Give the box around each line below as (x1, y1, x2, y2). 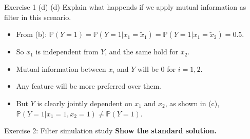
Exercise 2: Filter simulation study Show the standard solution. (4, 125, 217, 136)
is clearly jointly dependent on (37, 97, 132, 108)
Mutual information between (16, 63, 106, 74)
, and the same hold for (105, 46, 179, 57)
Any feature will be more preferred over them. (16, 81, 161, 91)
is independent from (35, 46, 99, 57)
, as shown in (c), (165, 97, 220, 108)
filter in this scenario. (4, 11, 71, 22)
